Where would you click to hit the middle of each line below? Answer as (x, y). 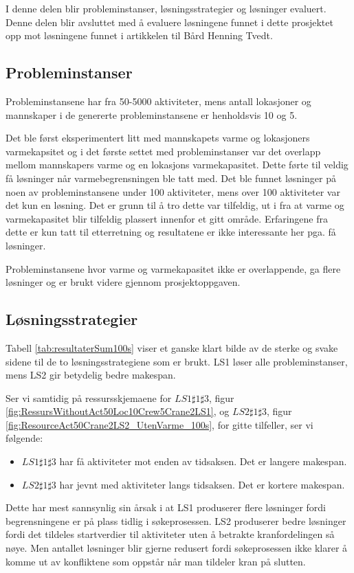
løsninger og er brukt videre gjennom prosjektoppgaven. (123, 282)
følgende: (24, 438)
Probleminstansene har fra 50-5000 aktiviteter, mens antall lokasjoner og (158, 101)
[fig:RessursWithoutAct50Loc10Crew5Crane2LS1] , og (118, 411)
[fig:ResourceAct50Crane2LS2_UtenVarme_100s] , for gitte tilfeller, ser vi (159, 424)
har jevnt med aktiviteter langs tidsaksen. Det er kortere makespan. (202, 484)
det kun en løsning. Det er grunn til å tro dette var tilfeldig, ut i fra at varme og (175, 205)
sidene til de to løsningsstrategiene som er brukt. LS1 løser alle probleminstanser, (177, 361)
